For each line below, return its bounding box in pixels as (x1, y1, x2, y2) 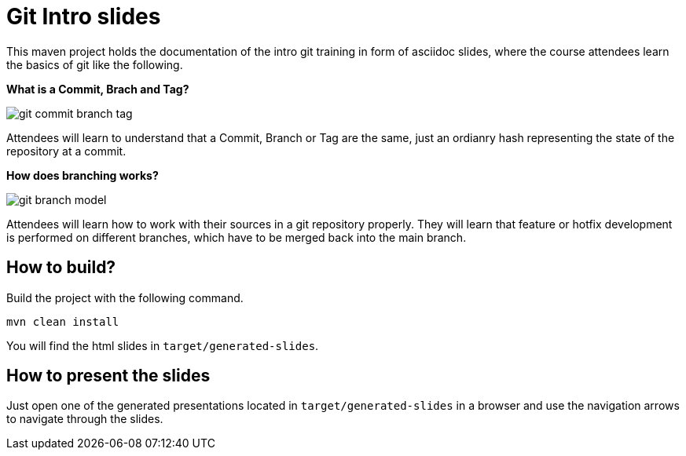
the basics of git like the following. (6, 57, 183, 71)
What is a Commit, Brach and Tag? (6, 82, 189, 96)
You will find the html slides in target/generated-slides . (6, 338, 319, 352)
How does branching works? (6, 168, 159, 182)
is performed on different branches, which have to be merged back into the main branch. (6, 230, 467, 244)
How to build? (6, 257, 116, 278)
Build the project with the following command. (6, 290, 244, 305)
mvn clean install (6, 315, 119, 328)
